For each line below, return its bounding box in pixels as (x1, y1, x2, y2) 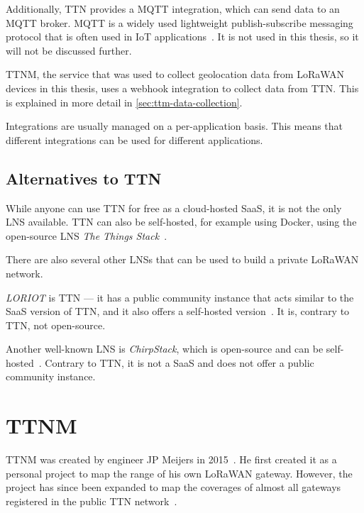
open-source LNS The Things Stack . (6, 228, 167, 243)
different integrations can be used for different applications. (6, 132, 263, 147)
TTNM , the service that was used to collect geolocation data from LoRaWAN (6, 67, 345, 82)
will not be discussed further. (6, 43, 132, 57)
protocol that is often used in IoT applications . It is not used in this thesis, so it (6, 29, 359, 44)
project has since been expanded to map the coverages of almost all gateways (6, 480, 341, 495)
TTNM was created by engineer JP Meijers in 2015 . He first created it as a (6, 452, 337, 467)
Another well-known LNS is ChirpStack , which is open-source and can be (6, 341, 324, 356)
